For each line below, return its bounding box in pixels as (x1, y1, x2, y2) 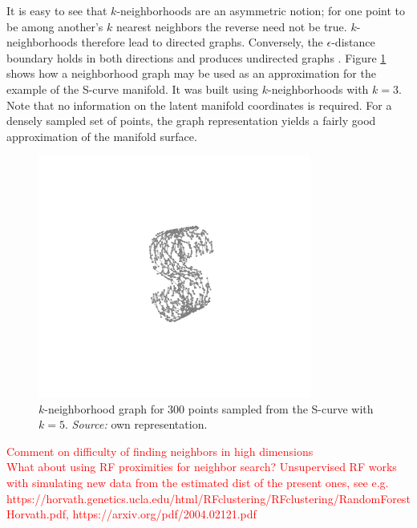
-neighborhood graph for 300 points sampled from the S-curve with (44, 400, 374, 417)
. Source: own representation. (64, 416, 208, 433)
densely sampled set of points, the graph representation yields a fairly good (6, 112, 376, 129)
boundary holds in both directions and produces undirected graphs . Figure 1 (6, 49, 387, 66)
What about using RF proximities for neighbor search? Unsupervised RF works (6, 458, 397, 475)
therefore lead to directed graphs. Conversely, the (81, 34, 323, 50)
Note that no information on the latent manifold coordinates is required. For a (6, 96, 392, 113)
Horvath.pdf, (6, 506, 69, 522)
